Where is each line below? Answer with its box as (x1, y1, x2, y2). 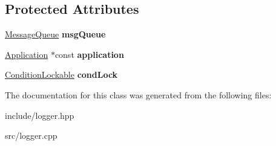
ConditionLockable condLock (5, 68, 118, 81)
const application (54, 48, 124, 60)
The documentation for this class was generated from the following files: (5, 88, 272, 101)
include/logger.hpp (5, 109, 74, 121)
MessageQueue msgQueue (5, 28, 106, 40)
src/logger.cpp (5, 129, 57, 142)
